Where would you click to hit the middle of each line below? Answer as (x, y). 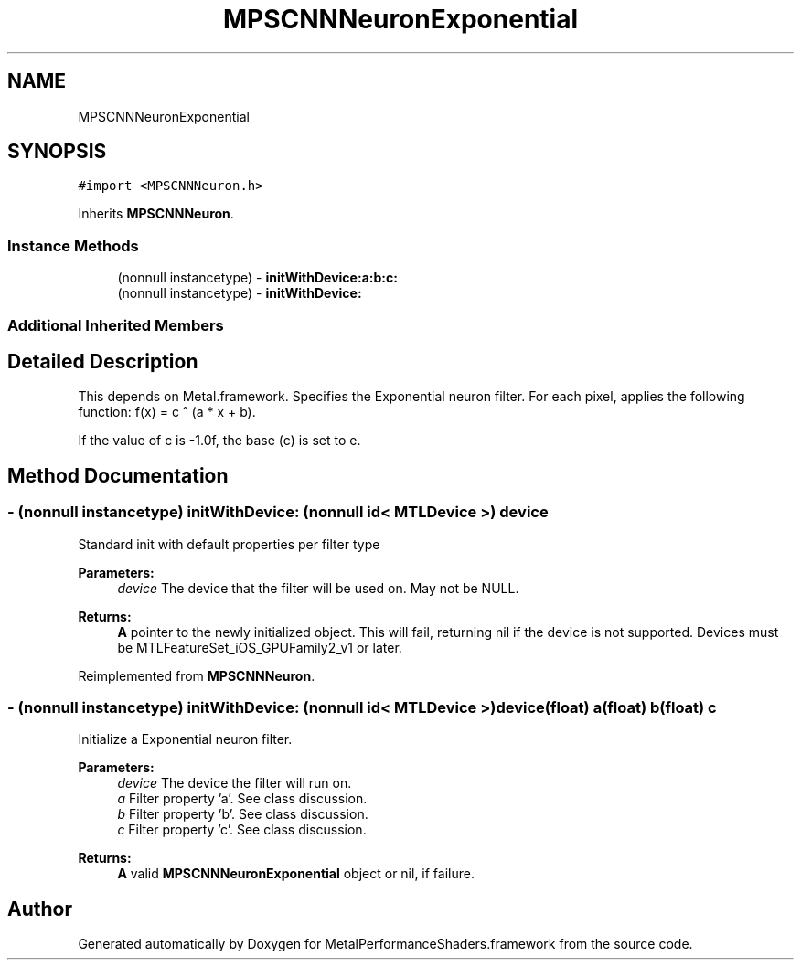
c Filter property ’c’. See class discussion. (242, 830)
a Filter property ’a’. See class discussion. (242, 799)
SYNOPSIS (57, 152)
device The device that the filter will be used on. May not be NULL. (318, 588)
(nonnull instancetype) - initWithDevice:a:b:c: (257, 278)
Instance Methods (73, 245)
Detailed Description (103, 361)
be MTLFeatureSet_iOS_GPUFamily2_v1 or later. (260, 647)
